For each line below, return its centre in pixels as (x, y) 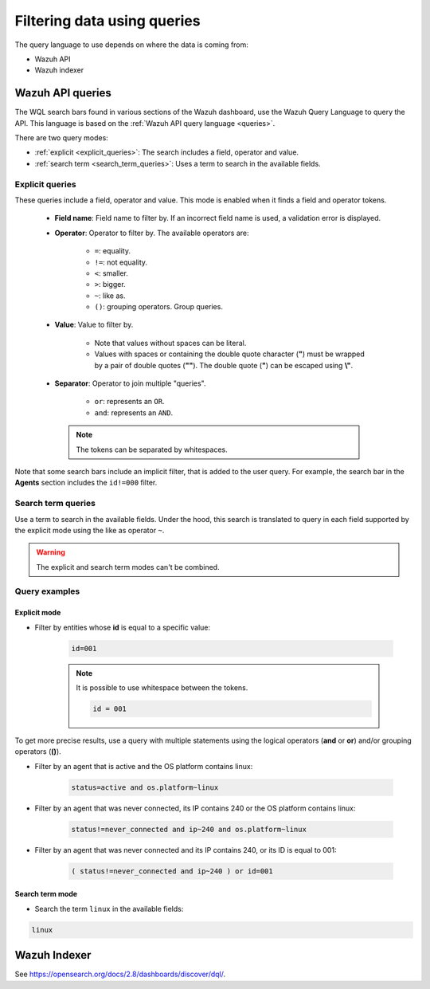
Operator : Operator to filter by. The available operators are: (152, 233)
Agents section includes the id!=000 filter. (86, 483)
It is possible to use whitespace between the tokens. (162, 687)
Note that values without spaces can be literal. (170, 343)
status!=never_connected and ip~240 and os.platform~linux (189, 829)
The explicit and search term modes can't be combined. (128, 567)
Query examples (47, 591)
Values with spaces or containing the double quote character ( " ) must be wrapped (230, 354)
